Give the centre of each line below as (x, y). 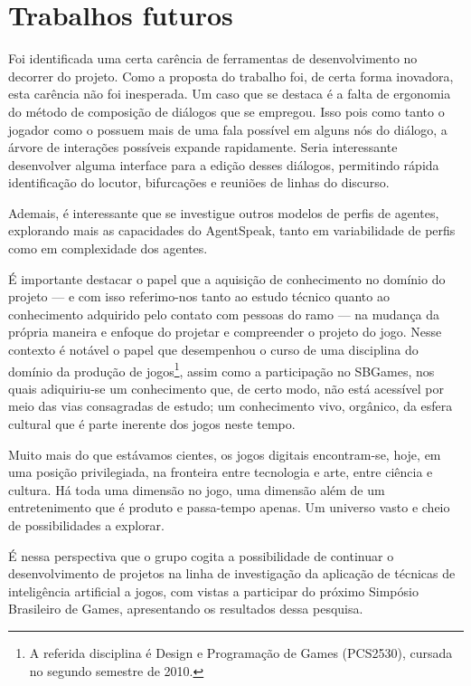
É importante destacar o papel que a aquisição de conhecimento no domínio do (227, 278)
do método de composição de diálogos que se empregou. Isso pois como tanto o (226, 111)
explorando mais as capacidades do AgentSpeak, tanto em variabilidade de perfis (232, 230)
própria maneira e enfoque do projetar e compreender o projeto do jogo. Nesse (225, 332)
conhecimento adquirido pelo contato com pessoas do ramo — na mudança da (224, 314)
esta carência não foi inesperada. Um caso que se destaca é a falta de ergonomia (230, 94)
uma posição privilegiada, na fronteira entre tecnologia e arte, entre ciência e (221, 472)
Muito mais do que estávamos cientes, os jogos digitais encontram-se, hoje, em (225, 454)
